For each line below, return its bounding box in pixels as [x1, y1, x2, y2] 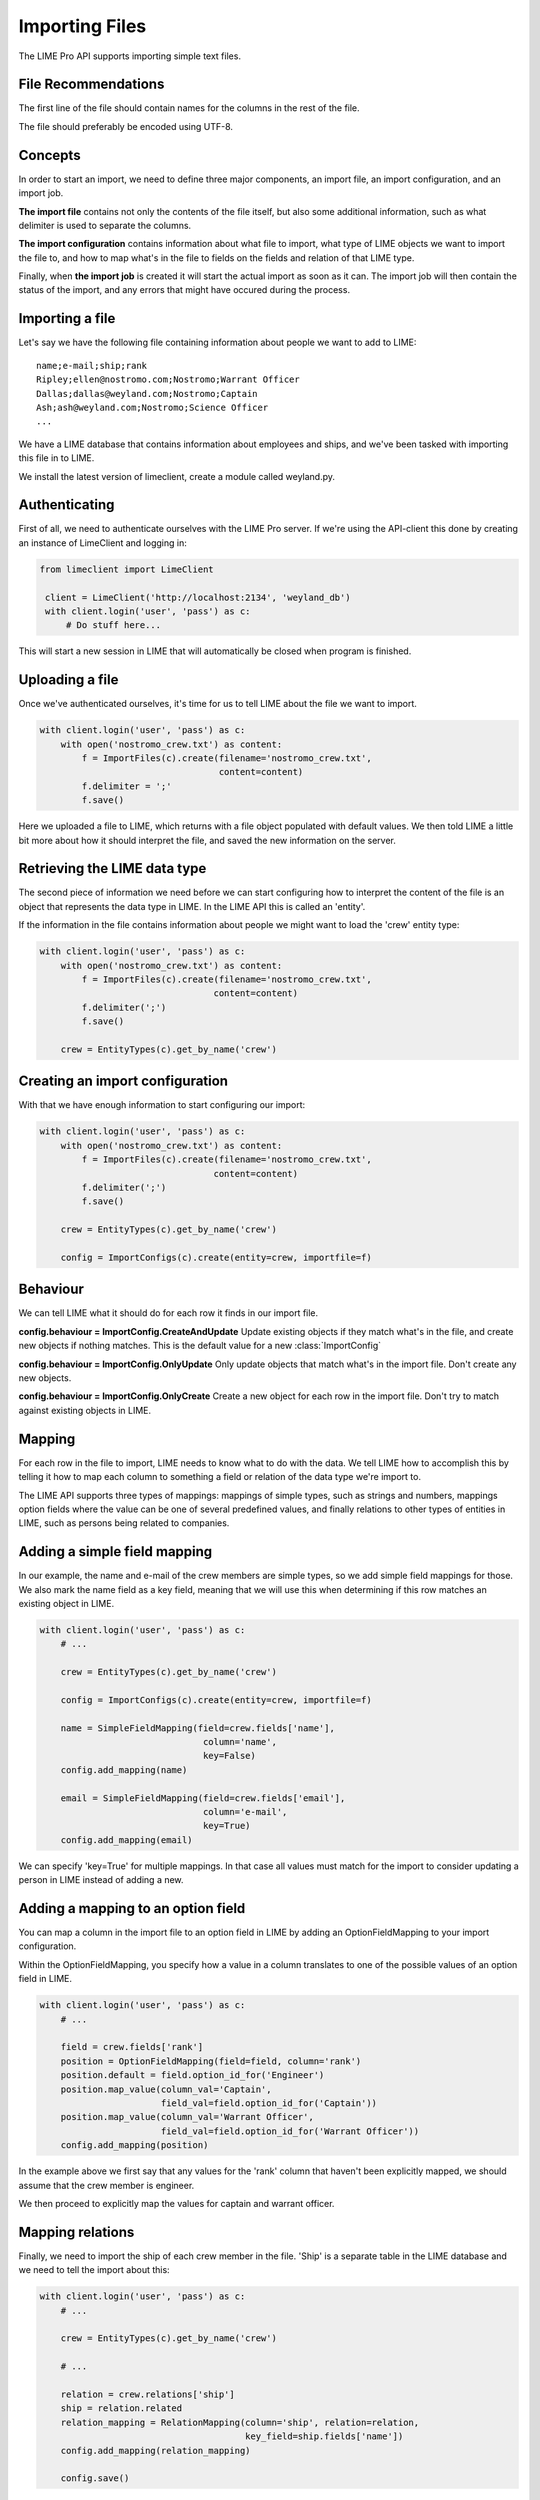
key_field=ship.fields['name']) [245, 2431, 404, 2442]
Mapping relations [18, 2223, 135, 2240]
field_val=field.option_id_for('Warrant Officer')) [160, 2125, 420, 2137]
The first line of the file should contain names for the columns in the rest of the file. [18, 102, 360, 114]
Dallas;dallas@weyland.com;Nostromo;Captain [36, 388, 259, 399]
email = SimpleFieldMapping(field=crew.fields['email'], [60, 1792, 346, 1804]
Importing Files [18, 15, 147, 37]
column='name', [202, 1736, 277, 1748]
